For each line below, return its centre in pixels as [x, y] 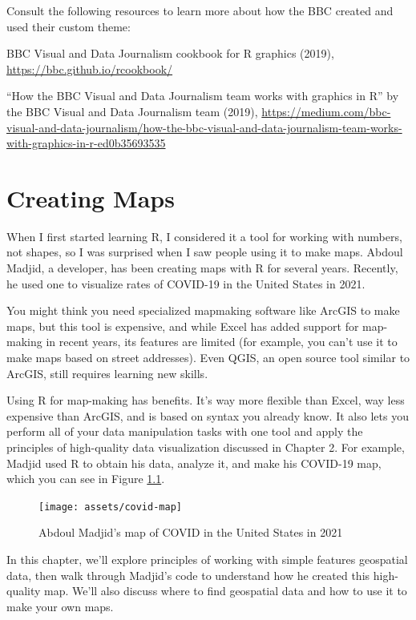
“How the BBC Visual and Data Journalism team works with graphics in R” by [203, 96]
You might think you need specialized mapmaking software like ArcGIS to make [203, 310]
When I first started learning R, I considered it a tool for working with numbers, [204, 236]
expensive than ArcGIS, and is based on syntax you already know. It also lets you [208, 415]
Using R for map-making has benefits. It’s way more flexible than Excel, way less [206, 400]
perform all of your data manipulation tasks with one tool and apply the [185, 431]
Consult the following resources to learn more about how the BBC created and [200, 10]
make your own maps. [60, 606]
